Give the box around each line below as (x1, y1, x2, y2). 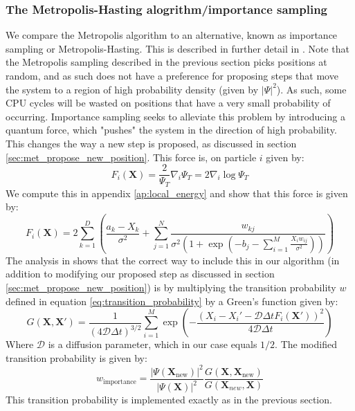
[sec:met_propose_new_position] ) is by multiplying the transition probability (6, 280, 336, 294)
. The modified (275, 337, 337, 351)
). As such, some (276, 82, 347, 96)
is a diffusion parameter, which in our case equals (48, 337, 257, 351)
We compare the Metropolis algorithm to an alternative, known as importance (6, 28, 338, 42)
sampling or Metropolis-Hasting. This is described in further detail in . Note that (6, 41, 349, 55)
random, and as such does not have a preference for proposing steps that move (6, 68, 338, 82)
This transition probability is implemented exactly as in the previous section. (6, 392, 332, 407)
